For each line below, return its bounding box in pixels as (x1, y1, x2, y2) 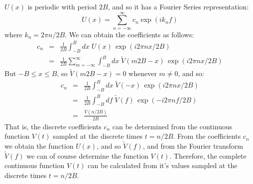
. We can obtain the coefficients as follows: (65, 29, 194, 39)
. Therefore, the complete (169, 150, 247, 161)
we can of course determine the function (26, 150, 148, 161)
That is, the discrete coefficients (4, 121, 102, 131)
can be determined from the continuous (112, 121, 233, 131)
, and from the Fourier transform (142, 141, 243, 151)
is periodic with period (27, 1, 97, 11)
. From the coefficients (173, 131, 241, 141)
